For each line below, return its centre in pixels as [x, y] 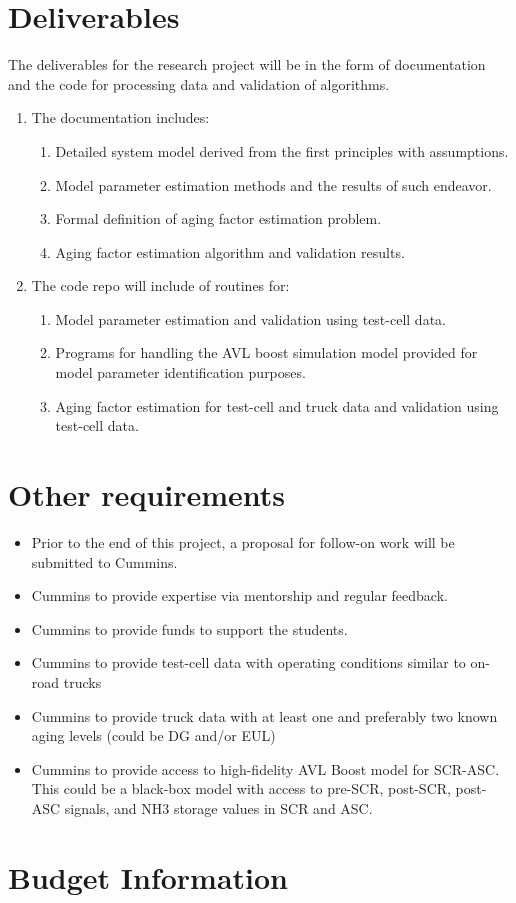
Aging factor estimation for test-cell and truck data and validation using [277, 405]
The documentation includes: [120, 117]
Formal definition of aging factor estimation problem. [218, 218]
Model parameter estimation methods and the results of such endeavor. [273, 184]
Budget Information [148, 876]
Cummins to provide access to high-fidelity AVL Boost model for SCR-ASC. [265, 768]
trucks [82, 681]
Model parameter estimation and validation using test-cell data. [250, 318]
